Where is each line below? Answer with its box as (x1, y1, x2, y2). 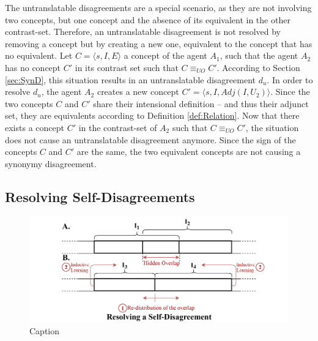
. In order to (267, 73, 313, 86)
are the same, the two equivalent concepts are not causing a (76, 145, 301, 158)
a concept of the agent (124, 49, 207, 62)
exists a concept (5, 121, 64, 133)
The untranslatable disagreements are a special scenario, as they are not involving (5, 1, 312, 13)
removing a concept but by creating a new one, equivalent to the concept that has (5, 37, 312, 50)
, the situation (245, 121, 299, 133)
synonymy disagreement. (5, 157, 97, 170)
